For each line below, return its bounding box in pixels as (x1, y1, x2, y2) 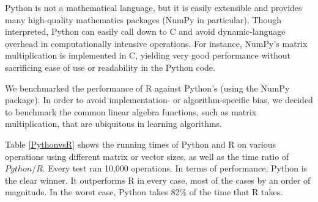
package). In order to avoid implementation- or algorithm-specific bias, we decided (5, 93, 313, 106)
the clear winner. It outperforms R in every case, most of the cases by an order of (5, 173, 311, 186)
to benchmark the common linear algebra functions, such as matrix (5, 105, 257, 118)
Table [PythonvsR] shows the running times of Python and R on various (5, 137, 276, 150)
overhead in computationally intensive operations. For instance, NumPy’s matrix (5, 37, 308, 49)
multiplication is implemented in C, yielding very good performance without (5, 49, 290, 62)
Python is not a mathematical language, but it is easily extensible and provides (5, 1, 302, 13)
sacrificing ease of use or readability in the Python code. (5, 60, 215, 73)
